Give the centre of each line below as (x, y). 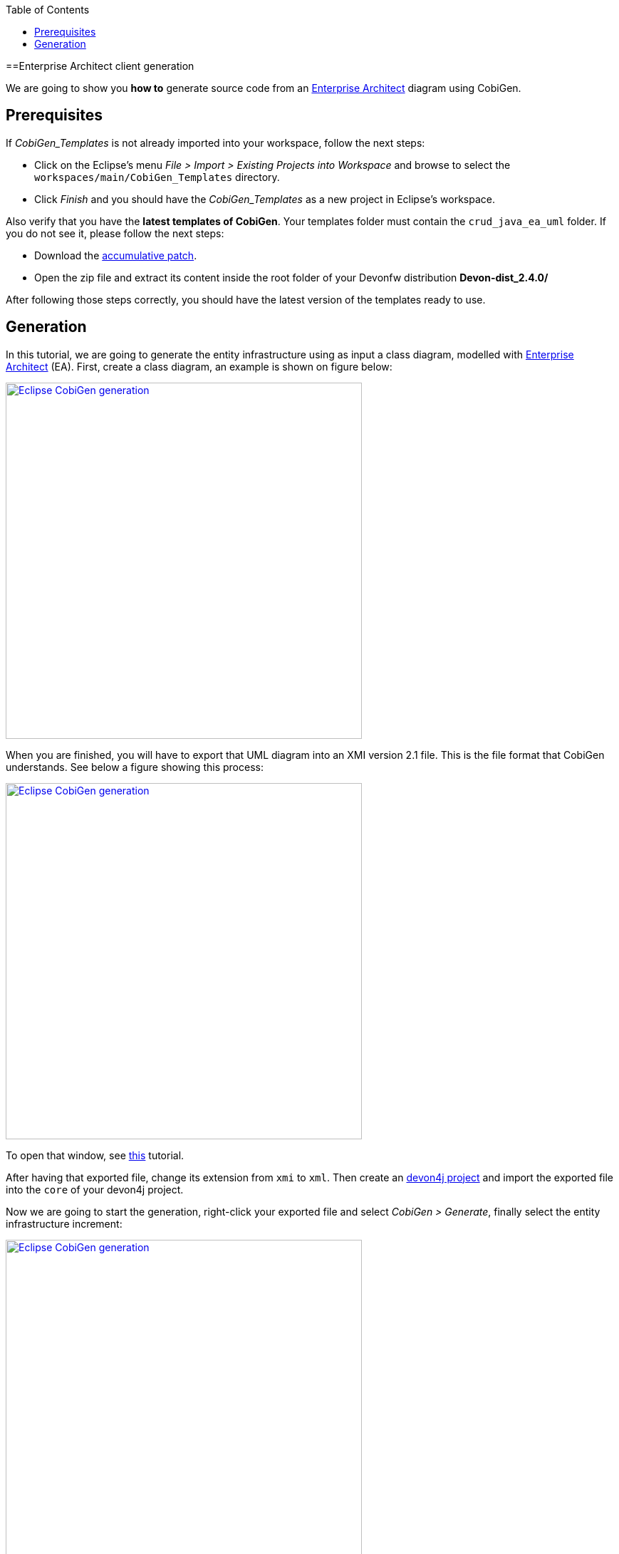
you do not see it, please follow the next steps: (115, 233)
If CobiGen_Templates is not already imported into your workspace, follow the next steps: (215, 143)
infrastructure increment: (64, 1223)
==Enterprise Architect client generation (100, 66)
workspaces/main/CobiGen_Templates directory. (157, 177)
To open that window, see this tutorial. (95, 1155)
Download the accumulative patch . (116, 255)
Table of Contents (48, 10)
